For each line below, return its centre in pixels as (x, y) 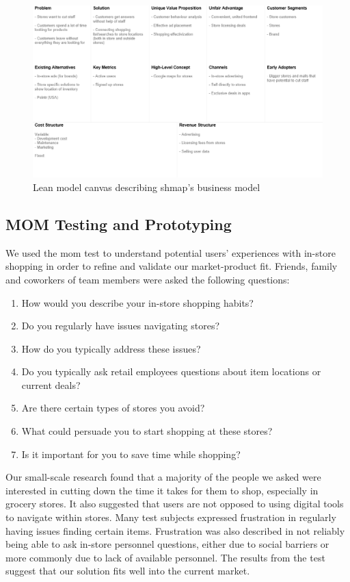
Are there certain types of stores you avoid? (113, 408)
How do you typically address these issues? (111, 348)
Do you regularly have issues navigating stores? (121, 326)
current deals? (51, 384)
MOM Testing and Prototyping (119, 224)
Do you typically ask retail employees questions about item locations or (171, 371)
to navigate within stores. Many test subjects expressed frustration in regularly (171, 517)
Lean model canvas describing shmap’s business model (147, 187)
